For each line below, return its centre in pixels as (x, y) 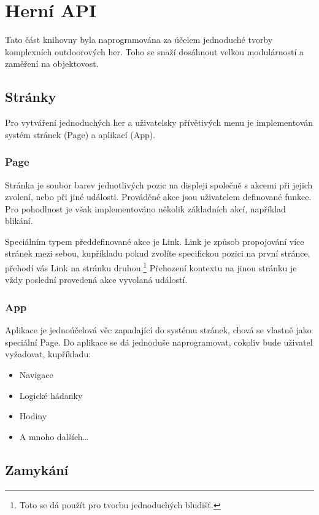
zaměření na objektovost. (52, 64)
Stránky (31, 97)
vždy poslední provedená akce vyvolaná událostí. (96, 280)
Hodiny (33, 416)
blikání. (19, 221)
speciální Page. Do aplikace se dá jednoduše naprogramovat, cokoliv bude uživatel (159, 342)
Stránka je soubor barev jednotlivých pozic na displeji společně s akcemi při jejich (159, 184)
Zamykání (37, 469)
